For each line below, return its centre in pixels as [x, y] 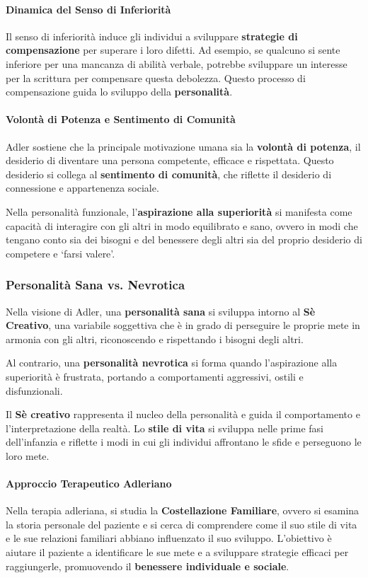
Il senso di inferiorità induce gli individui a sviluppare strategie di [152, 36]
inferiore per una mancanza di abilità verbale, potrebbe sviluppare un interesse [177, 63]
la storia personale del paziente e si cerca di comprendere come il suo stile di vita [182, 524]
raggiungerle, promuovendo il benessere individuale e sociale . [148, 566]
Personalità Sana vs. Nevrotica [96, 285]
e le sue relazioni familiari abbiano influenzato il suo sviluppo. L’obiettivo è [169, 538]
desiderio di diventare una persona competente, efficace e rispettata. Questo [170, 160]
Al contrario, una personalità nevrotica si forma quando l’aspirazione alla [172, 363]
